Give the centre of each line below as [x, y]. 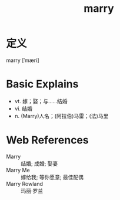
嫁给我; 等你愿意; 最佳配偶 [52, 177]
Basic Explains [42, 84]
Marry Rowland [24, 183]
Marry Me [18, 170]
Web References [48, 140]
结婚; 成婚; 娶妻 [39, 163]
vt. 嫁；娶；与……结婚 [41, 101]
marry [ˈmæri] [23, 60]
